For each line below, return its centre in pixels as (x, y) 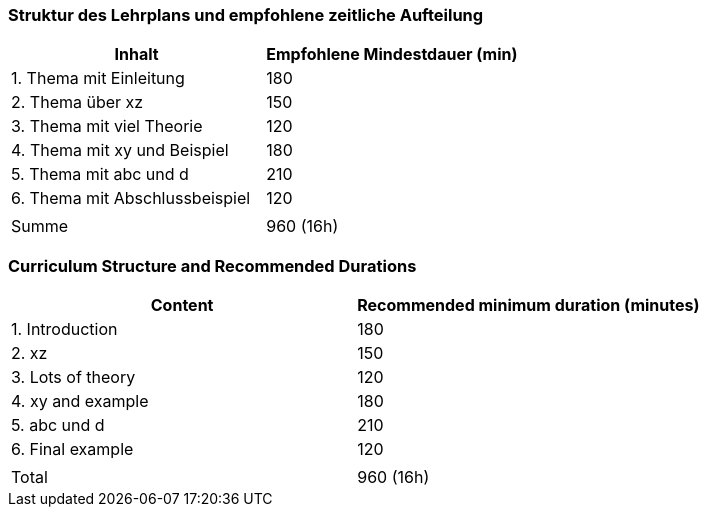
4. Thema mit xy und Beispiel (120, 150)
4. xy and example (80, 401)
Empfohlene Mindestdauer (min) (392, 54)
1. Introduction (64, 329)
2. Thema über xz (77, 102)
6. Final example (72, 449)
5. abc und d (58, 425)
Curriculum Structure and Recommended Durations (212, 265)
